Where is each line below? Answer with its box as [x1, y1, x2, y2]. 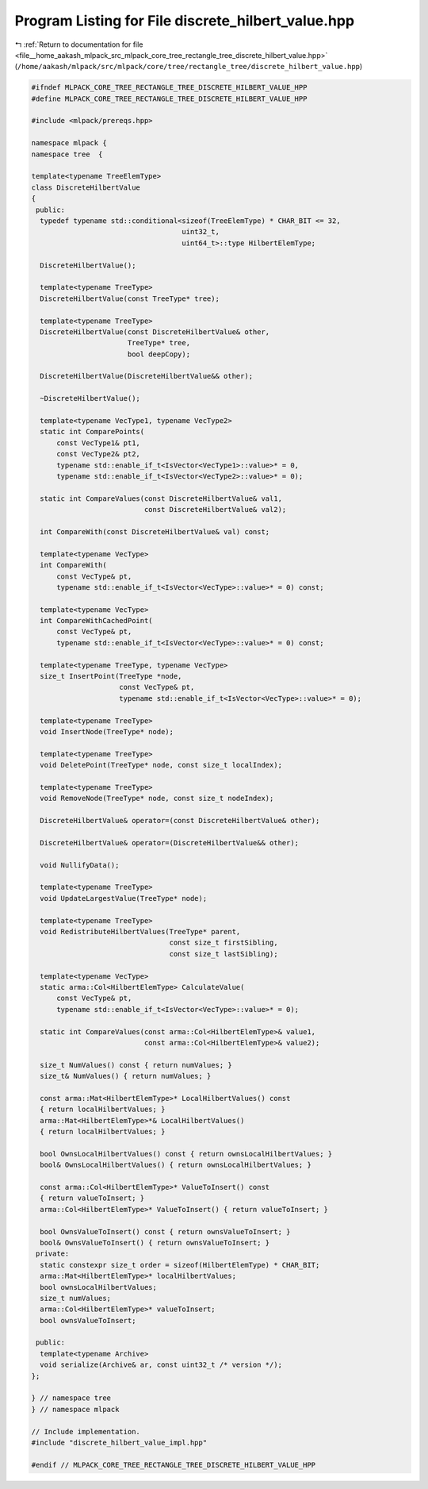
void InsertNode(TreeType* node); [40, 727, 174, 736]
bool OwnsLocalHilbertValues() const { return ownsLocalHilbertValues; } [40, 1149, 333, 1158]
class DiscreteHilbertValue [31, 183, 140, 192]
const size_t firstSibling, [169, 938, 278, 948]
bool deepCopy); [127, 349, 190, 359]
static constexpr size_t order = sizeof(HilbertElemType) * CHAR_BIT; [40, 1260, 320, 1269]
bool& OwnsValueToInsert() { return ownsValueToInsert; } [40, 1238, 270, 1247]
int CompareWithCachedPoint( [40, 616, 154, 625]
